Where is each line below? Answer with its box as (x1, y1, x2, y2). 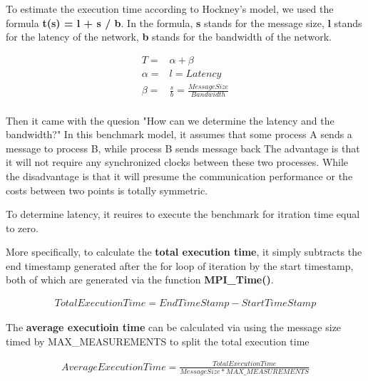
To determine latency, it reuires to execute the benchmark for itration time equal (6, 207, 360, 221)
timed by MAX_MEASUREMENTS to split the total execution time (6, 333, 310, 348)
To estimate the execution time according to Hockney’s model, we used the (6, 1, 334, 16)
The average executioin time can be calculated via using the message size (6, 320, 342, 335)
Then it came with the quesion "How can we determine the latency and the (6, 113, 334, 127)
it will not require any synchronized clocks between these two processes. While (6, 155, 349, 169)
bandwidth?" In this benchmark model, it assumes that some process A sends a (6, 127, 352, 142)
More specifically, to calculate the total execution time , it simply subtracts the (6, 244, 362, 259)
